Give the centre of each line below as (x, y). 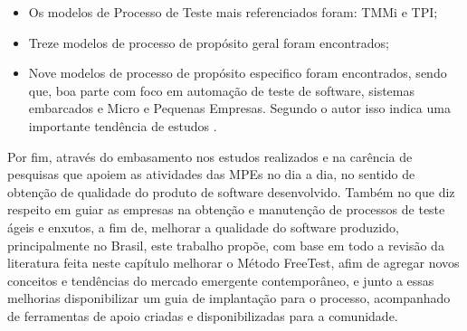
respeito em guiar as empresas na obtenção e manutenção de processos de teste (226, 209)
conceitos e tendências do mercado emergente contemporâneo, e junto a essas (221, 280)
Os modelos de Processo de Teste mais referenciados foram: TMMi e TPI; (233, 12)
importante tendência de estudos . (123, 125)
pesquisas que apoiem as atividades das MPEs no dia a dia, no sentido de (211, 174)
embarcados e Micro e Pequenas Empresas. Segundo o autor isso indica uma (239, 108)
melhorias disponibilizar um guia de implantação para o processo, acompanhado (229, 298)
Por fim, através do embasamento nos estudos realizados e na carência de (210, 156)
